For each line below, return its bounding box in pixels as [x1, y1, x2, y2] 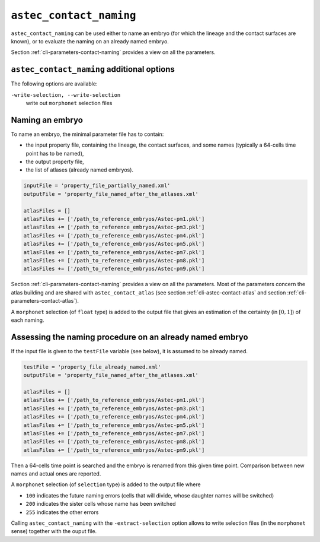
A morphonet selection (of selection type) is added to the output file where [11, 481, 201, 488]
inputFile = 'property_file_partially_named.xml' [23, 182, 171, 189]
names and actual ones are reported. [11, 470, 101, 477]
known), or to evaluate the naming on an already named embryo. [11, 37, 169, 45]
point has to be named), [25, 150, 84, 157]
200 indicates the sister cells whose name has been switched [25, 500, 176, 508]
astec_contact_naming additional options [11, 64, 175, 74]
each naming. [11, 316, 44, 324]
